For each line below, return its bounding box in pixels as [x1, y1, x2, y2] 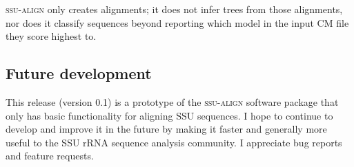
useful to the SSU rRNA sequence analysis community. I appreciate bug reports [6, 135, 342, 149]
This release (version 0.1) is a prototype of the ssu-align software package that [6, 94, 339, 109]
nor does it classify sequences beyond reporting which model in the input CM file [6, 15, 349, 30]
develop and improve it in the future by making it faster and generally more [6, 122, 327, 136]
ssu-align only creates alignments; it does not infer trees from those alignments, [6, 2, 343, 16]
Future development [6, 63, 152, 84]
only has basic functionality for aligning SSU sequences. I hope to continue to [6, 108, 333, 122]
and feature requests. [6, 148, 94, 163]
